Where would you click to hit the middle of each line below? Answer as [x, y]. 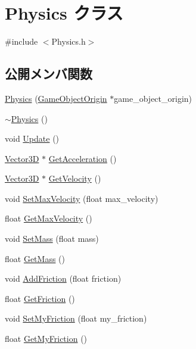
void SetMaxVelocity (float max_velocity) [82, 198]
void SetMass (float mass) [52, 239]
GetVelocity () [75, 178]
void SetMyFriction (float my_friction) [76, 318]
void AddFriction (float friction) [63, 278]
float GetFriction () [40, 298]
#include [21, 41]
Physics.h [69, 41]
